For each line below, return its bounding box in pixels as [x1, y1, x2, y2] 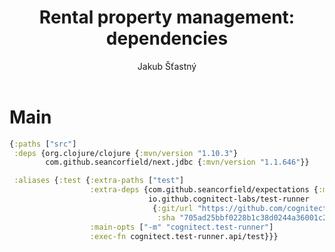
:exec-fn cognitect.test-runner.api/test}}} [89, 231, 279, 241]
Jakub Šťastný [137, 60, 197, 72]
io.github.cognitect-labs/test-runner [147, 194, 310, 205]
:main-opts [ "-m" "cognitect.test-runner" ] [89, 222, 274, 232]
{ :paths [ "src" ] [9, 139, 77, 149]
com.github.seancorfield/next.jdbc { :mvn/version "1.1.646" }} [45, 157, 310, 168]
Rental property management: [38, 6, 296, 29]
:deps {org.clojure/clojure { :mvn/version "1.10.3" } [13, 148, 239, 158]
